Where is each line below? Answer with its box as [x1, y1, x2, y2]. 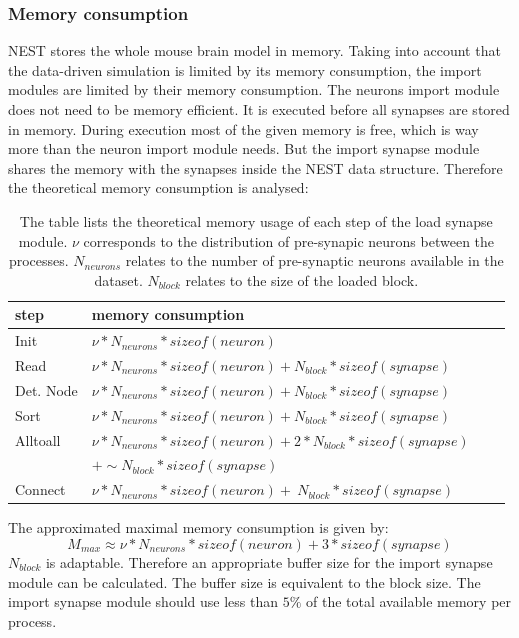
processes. [8, 250, 69, 271]
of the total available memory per [306, 591, 512, 612]
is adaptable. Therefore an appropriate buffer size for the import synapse [45, 551, 493, 572]
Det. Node [15, 379, 78, 400]
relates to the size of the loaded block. [185, 269, 419, 290]
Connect [15, 479, 66, 500]
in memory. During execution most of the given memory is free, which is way [8, 118, 479, 139]
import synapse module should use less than [8, 591, 279, 612]
